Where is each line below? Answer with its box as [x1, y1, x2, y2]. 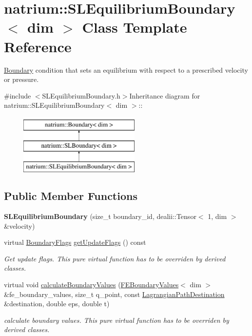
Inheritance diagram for [129, 90, 200, 100]
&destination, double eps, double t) [4, 298, 110, 309]
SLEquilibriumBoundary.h [42, 90, 120, 100]
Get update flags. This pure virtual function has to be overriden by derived [4, 253, 226, 263]
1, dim [208, 211, 227, 221]
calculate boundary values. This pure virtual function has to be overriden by [4, 315, 229, 325]
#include [4, 90, 31, 100]
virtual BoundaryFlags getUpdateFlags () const [4, 237, 146, 247]
